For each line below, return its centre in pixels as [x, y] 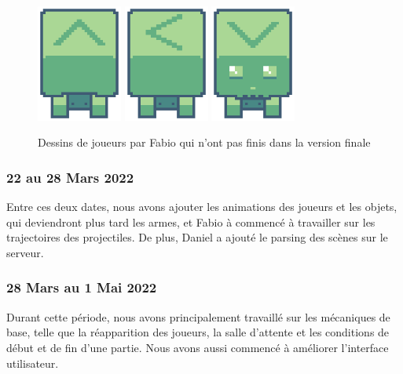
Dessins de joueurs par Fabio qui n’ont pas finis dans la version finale [204, 142]
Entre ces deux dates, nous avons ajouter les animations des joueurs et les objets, [202, 207]
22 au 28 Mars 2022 [70, 177]
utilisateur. [33, 363]
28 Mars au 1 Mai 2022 [82, 287]
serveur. [25, 252]
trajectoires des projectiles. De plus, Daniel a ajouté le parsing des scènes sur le [197, 237]
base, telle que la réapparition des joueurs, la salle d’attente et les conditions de [198, 332]
